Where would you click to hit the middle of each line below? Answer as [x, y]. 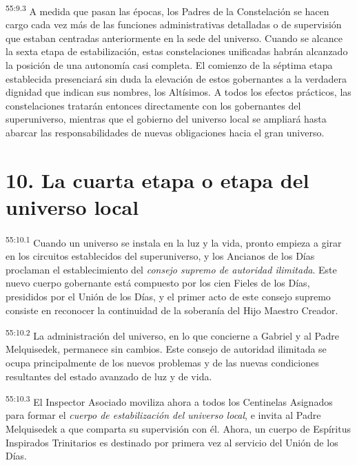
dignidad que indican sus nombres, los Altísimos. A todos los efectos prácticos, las [178, 92]
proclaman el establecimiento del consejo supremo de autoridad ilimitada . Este [171, 269]
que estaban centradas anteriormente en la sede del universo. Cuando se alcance [174, 38]
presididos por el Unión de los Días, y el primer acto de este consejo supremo [168, 296]
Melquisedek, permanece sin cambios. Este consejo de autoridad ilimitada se [166, 349]
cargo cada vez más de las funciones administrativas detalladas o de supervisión [174, 24]
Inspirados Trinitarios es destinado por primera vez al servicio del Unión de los [172, 442]
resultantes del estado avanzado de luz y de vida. [109, 376]
